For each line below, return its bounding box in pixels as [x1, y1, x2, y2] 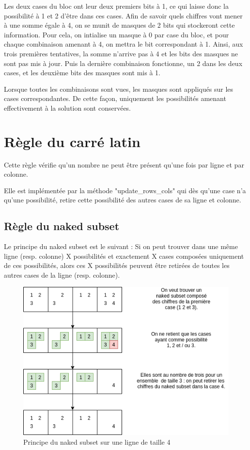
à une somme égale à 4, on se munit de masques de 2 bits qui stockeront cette [4, 20, 235, 30]
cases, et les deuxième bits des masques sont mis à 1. [4, 67, 160, 78]
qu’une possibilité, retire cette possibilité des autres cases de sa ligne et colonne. [4, 195, 241, 205]
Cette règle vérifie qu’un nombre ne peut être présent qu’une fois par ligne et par [4, 159, 244, 169]
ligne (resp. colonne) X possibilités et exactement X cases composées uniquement [4, 250, 244, 261]
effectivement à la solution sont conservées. [4, 102, 131, 113]
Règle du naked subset [4, 218, 120, 233]
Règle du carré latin [4, 131, 141, 151]
